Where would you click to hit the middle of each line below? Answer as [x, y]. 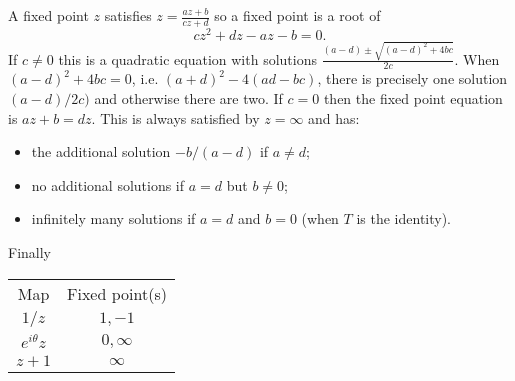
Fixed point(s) [117, 293]
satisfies [128, 15]
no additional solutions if [108, 184]
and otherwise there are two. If [188, 98]
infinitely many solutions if [113, 218]
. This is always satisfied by [175, 117]
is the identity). [404, 218]
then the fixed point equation [413, 98]
